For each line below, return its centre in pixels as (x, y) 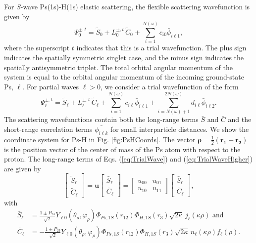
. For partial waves (51, 86)
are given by (23, 168)
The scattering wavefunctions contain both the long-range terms (101, 119)
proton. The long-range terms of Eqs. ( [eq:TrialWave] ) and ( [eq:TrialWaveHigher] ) (128, 159)
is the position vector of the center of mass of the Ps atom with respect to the (122, 149)
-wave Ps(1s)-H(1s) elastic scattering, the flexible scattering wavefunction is (135, 6)
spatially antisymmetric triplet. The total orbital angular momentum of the (118, 67)
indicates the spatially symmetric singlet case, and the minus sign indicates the (124, 57)
